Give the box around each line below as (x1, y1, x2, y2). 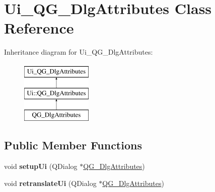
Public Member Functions (4, 137, 142, 153)
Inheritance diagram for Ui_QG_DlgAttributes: (4, 47, 153, 57)
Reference (4, 18, 74, 38)
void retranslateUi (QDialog (4, 177, 97, 188)
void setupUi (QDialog (4, 161, 78, 171)
